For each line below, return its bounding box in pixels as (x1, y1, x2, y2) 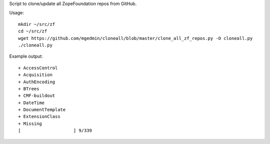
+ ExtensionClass (18, 114, 60, 120)
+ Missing (18, 121, 42, 127)
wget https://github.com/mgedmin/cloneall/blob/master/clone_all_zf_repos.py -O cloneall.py (18, 35, 253, 41)
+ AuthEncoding (18, 79, 55, 85)
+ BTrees (18, 86, 39, 92)
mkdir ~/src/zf (18, 21, 55, 27)
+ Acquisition (18, 72, 52, 78)
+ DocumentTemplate (18, 107, 66, 113)
